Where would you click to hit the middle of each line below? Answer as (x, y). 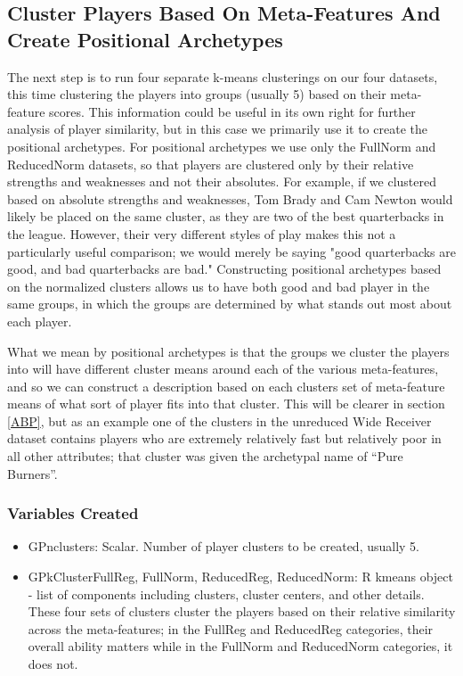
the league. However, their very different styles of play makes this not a (202, 233)
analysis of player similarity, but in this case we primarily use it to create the (217, 129)
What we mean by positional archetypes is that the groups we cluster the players (228, 351)
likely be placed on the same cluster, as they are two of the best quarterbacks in (226, 216)
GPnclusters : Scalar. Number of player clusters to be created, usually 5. (223, 546)
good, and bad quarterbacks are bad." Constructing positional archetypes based (224, 269)
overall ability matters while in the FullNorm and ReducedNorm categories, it (240, 646)
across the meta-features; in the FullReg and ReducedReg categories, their (231, 628)
